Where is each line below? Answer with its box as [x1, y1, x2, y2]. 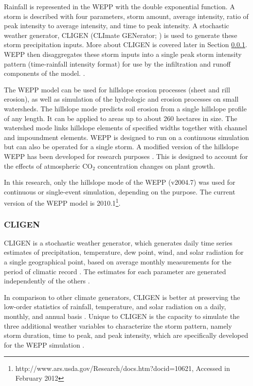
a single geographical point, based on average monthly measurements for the [4, 256, 232, 266]
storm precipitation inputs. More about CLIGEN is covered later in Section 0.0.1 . [4, 39, 247, 50]
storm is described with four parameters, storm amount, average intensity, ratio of [4, 11, 249, 21]
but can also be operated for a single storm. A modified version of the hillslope [4, 141, 239, 152]
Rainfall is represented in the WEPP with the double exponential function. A [4, 1, 235, 11]
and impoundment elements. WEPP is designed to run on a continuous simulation [4, 132, 249, 142]
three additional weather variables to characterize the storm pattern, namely [4, 320, 232, 331]
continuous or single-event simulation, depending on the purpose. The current [4, 186, 235, 196]
